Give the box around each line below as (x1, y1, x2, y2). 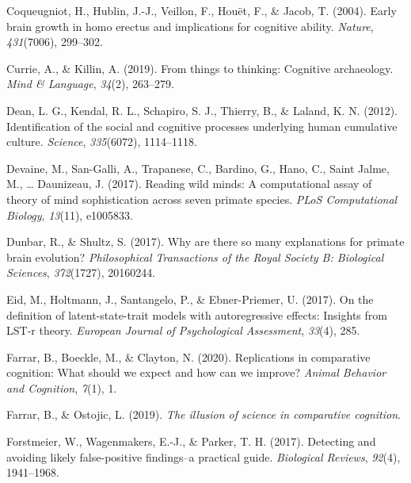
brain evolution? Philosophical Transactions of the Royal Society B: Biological (6, 248, 384, 265)
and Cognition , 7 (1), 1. (6, 379, 117, 396)
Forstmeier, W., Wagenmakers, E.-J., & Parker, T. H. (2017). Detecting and (6, 433, 376, 450)
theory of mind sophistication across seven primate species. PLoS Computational (6, 190, 398, 207)
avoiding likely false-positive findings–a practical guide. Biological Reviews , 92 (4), (6, 448, 401, 465)
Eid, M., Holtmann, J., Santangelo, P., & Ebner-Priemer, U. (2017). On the (6, 290, 374, 307)
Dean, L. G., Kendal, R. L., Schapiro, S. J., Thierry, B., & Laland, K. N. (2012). (6, 102, 398, 118)
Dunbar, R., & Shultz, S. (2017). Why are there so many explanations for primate (6, 233, 405, 250)
